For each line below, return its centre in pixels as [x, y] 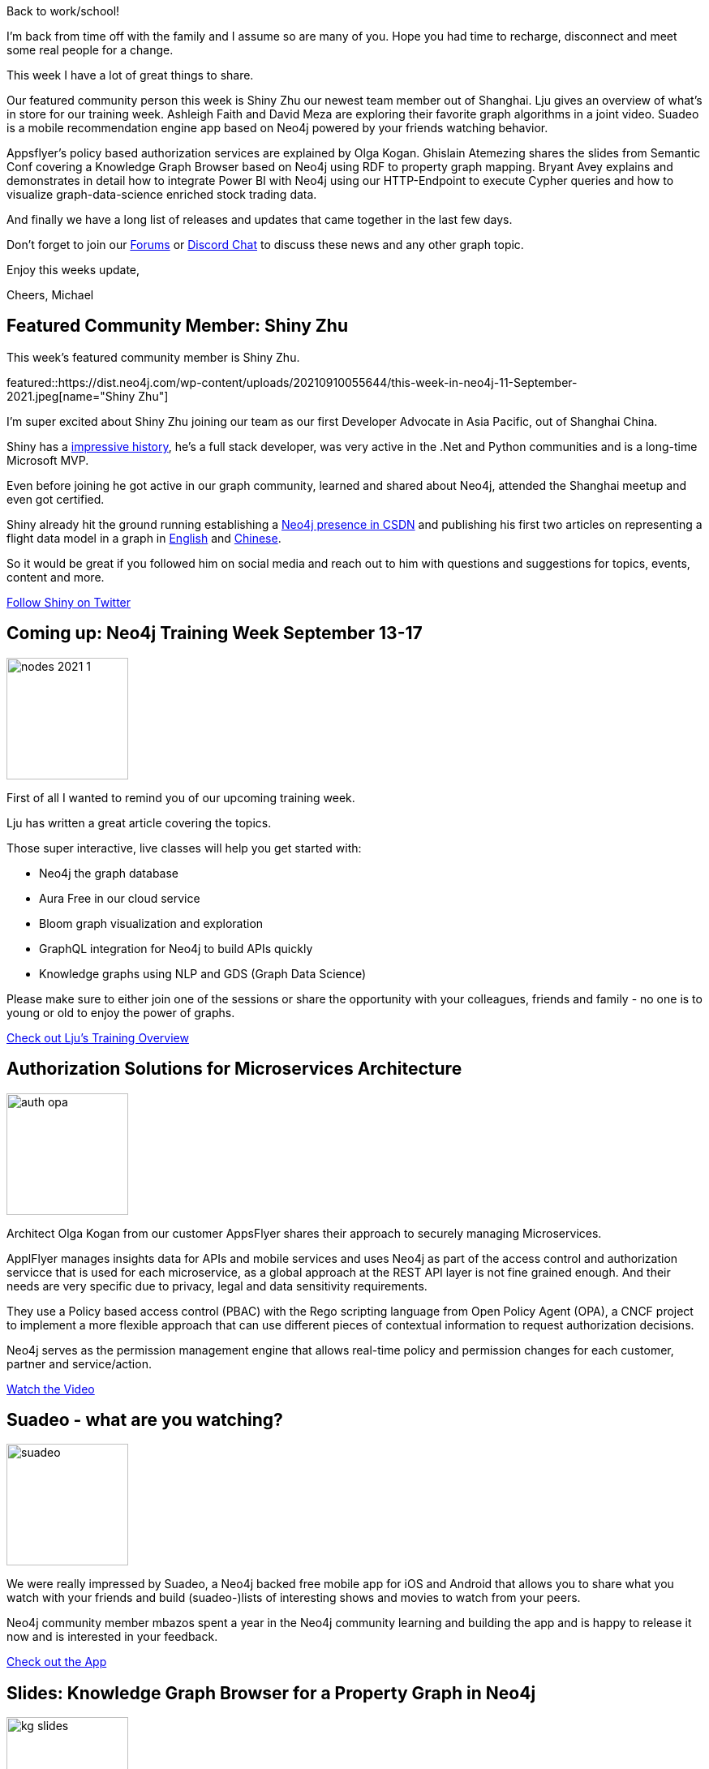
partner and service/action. [79, 1363]
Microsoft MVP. [48, 460]
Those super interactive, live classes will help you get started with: [184, 848]
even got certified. [56, 499]
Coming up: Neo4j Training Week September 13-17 [215, 633]
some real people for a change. [90, 50]
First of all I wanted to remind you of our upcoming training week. [181, 797]
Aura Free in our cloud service [120, 898]
